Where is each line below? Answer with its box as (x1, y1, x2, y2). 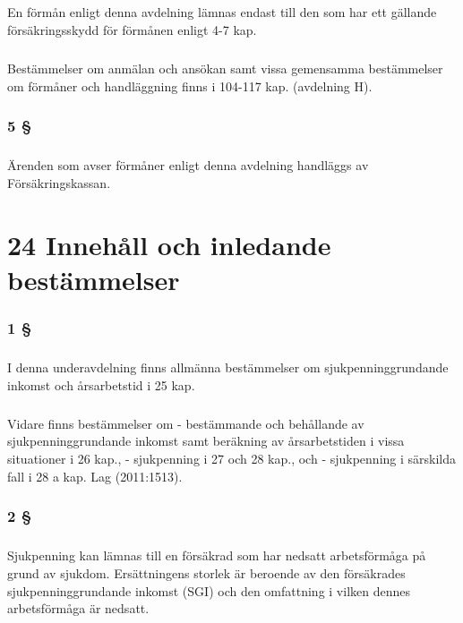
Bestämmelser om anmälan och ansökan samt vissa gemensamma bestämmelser (7, 58, 443, 77)
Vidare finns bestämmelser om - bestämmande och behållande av (7, 414, 364, 432)
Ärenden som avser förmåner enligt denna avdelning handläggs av (7, 156, 369, 175)
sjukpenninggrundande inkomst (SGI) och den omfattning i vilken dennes (7, 581, 411, 600)
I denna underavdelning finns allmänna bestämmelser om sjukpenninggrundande (7, 358, 449, 377)
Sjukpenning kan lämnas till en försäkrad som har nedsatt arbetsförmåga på (7, 546, 426, 565)
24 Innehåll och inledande (7, 226, 331, 262)
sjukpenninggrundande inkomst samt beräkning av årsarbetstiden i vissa (7, 431, 405, 450)
